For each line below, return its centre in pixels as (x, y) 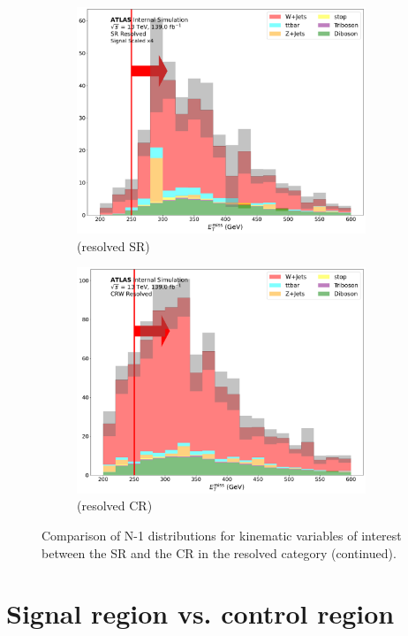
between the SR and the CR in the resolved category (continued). (219, 552)
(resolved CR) (115, 506)
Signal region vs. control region (200, 613)
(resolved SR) (113, 245)
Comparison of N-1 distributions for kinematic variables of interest (222, 535)
